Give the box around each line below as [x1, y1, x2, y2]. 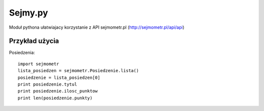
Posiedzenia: [9, 50, 35, 55]
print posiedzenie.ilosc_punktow [18, 88, 98, 94]
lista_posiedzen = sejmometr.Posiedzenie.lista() [18, 68, 139, 74]
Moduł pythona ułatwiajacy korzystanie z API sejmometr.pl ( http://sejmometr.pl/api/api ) [9, 24, 185, 30]
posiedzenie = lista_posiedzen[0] [18, 74, 100, 80]
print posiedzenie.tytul [18, 82, 77, 87]
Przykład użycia [9, 37, 59, 45]
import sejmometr [18, 61, 59, 67]
